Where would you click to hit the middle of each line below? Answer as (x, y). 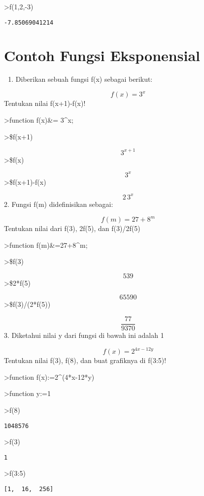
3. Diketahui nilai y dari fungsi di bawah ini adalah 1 (84, 335)
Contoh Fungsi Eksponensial (102, 55)
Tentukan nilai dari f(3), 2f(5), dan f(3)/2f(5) (72, 228)
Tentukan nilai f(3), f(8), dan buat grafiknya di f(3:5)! (85, 360)
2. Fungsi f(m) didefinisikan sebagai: (59, 204)
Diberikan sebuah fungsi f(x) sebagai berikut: (84, 79)
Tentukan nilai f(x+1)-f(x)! (45, 103)
